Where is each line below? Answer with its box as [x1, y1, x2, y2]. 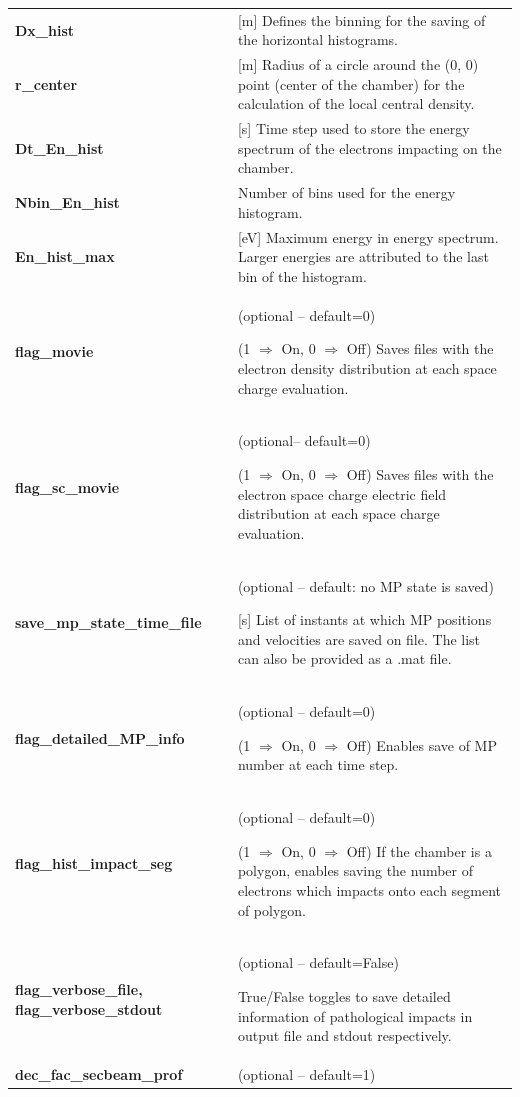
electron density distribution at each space [237, 357, 497, 378]
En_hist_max [15, 246, 115, 267]
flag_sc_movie [15, 476, 120, 497]
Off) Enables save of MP [346, 734, 497, 755]
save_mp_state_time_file [15, 611, 202, 632]
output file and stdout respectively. [237, 1025, 452, 1046]
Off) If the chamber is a [346, 840, 492, 861]
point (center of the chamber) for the [237, 73, 465, 94]
